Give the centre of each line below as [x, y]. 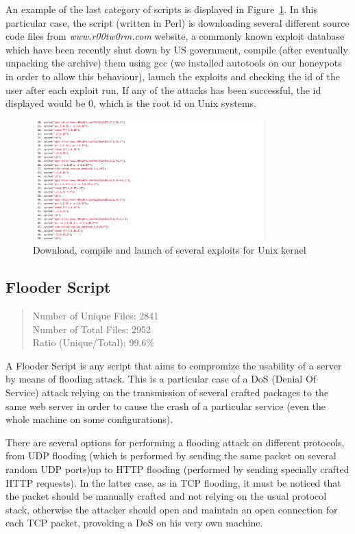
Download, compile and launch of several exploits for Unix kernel [170, 250]
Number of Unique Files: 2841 [96, 316]
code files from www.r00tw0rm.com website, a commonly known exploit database [175, 36]
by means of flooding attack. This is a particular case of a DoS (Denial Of [161, 379]
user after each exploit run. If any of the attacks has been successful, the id [163, 89]
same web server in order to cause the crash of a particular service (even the [166, 405]
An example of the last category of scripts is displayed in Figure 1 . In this [161, 9]
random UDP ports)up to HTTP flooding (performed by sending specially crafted [177, 469]
